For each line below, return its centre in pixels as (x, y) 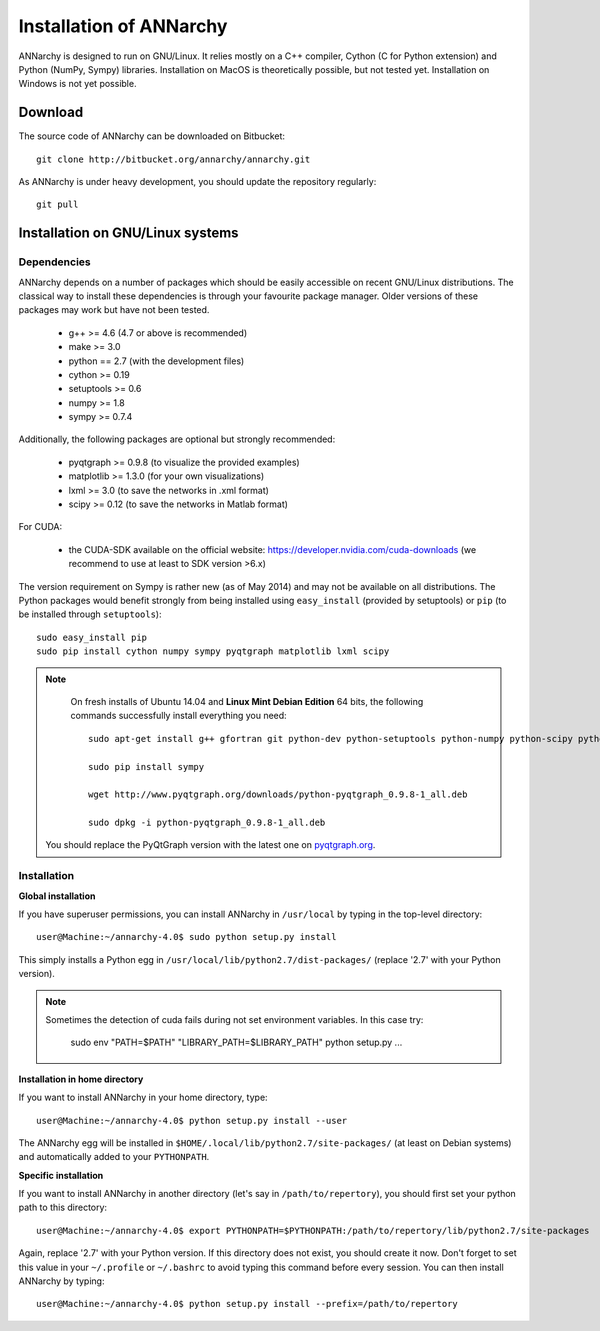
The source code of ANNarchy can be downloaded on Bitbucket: (151, 136)
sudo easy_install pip (92, 637)
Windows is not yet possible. (77, 84)
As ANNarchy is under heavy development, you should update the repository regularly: (197, 182)
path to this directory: (63, 1207)
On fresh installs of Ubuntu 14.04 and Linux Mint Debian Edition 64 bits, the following (247, 701)
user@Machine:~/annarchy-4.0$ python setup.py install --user (192, 1120)
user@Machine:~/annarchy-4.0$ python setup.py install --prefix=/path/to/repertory (247, 1304)
